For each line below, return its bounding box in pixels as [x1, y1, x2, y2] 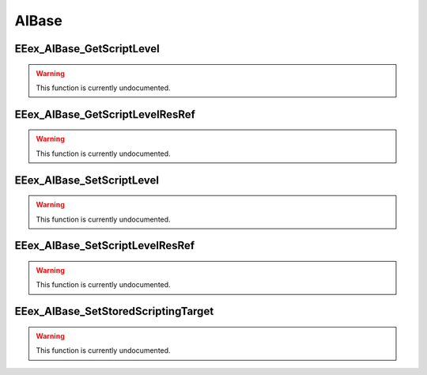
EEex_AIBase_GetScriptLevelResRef [14, 108, 195, 121]
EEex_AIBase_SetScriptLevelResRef [14, 239, 195, 252]
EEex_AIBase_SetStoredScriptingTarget [14, 305, 214, 318]
